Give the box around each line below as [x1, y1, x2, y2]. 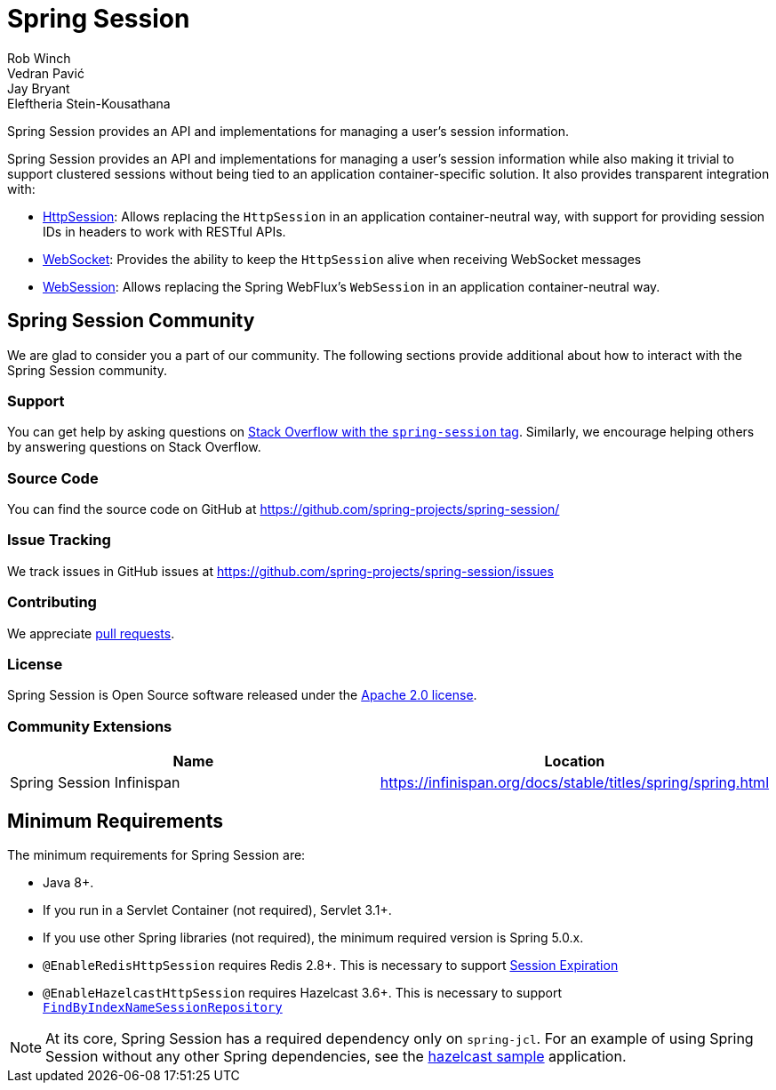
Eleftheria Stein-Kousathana [7, 95, 171, 111]
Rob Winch [7, 50, 71, 66]
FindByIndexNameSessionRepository [43, 999, 283, 1014]
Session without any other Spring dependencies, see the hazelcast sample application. [45, 1046, 627, 1065]
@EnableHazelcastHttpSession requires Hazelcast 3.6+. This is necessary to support [43, 984, 562, 1000]
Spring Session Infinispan [10, 773, 180, 792]
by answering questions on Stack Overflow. [7, 439, 261, 455]
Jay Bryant [7, 80, 70, 96]
